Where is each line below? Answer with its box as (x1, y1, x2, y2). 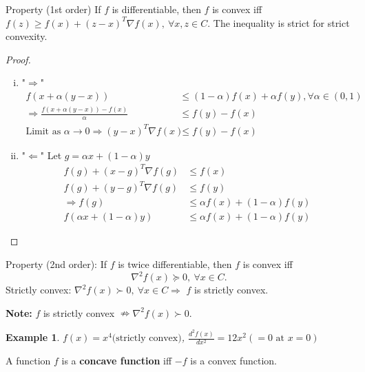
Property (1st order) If (6, 2, 101, 16)
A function (6, 353, 51, 368)
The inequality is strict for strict (213, 15, 350, 30)
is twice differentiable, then (118, 257, 232, 271)
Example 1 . (6, 330, 60, 344)
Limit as (25, 126, 61, 136)
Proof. (6, 52, 31, 66)
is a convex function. (190, 353, 277, 368)
